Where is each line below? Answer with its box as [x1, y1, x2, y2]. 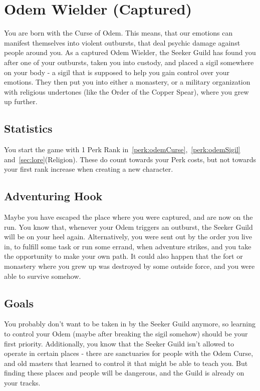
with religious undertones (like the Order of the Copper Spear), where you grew [4, 86, 249, 97]
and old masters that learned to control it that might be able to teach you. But [4, 357, 248, 368]
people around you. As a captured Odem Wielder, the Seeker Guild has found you [4, 47, 256, 58]
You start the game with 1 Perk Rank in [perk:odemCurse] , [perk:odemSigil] [4, 144, 240, 155]
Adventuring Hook [4, 188, 103, 204]
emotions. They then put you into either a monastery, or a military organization [4, 77, 250, 87]
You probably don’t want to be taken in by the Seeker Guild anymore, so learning [4, 318, 256, 329]
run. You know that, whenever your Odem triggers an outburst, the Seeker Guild [4, 221, 253, 232]
